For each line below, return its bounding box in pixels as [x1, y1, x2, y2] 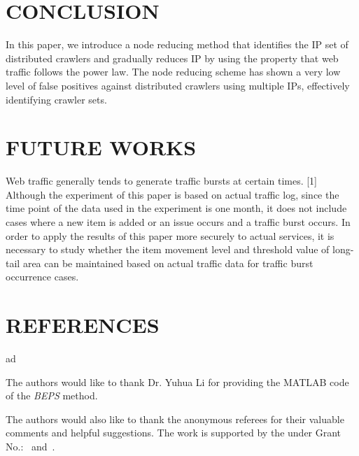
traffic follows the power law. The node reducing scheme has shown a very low [6, 64, 341, 79]
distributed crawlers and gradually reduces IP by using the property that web [6, 50, 339, 65]
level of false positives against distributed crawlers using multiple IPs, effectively [6, 78, 350, 92]
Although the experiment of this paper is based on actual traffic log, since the [6, 187, 339, 201]
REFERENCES [6, 311, 160, 339]
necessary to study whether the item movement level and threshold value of [6, 242, 330, 257]
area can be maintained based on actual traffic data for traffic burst [22, 255, 314, 270]
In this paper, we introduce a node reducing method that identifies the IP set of [6, 37, 349, 52]
